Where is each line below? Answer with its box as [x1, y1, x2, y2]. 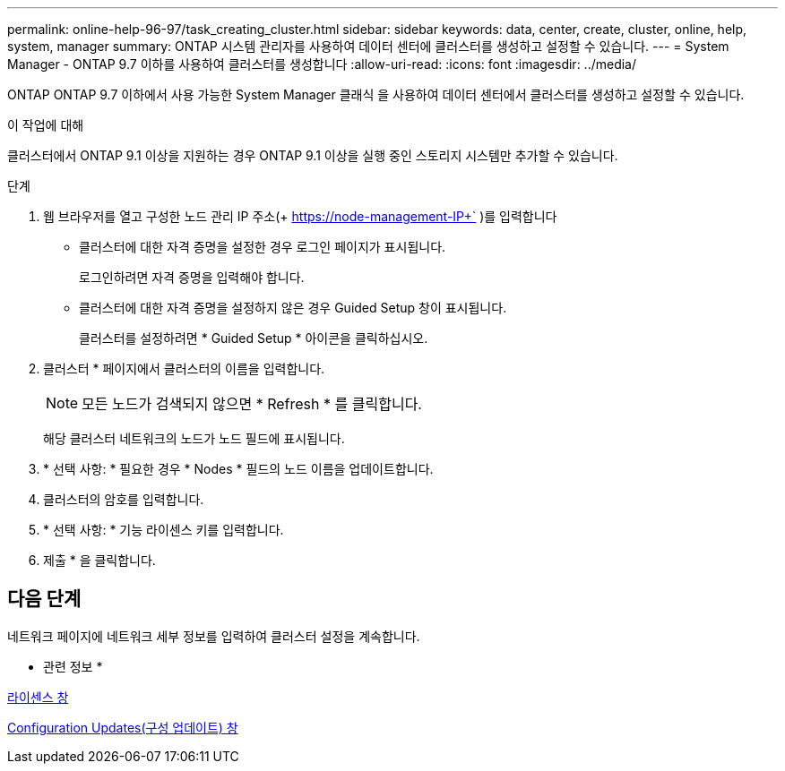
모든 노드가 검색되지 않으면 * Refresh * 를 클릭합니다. [82, 395, 422, 413]
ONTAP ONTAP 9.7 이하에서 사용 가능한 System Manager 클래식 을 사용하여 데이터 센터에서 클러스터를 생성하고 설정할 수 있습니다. [7, 87, 745, 102]
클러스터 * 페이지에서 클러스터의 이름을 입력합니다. [43, 361, 325, 376]
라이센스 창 [7, 689, 69, 705]
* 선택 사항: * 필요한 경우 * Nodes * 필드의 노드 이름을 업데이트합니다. [43, 461, 434, 476]
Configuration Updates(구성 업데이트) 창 [7, 719, 238, 735]
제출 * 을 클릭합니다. [43, 553, 156, 568]
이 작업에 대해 [7, 117, 84, 133]
